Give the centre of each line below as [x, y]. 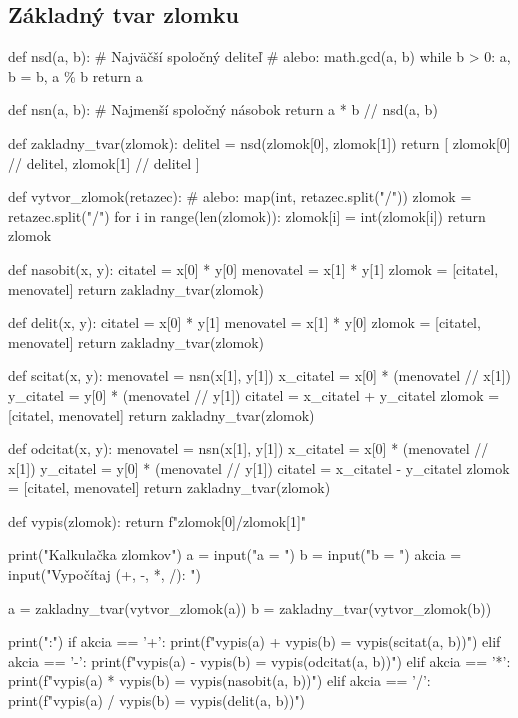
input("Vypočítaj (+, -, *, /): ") [104, 574]
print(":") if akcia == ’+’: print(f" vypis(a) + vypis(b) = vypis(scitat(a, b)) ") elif [254, 641]
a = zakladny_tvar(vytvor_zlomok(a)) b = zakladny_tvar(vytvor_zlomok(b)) [250, 607]
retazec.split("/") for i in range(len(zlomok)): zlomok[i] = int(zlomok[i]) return [247, 215]
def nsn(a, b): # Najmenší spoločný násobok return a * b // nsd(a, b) [223, 109]
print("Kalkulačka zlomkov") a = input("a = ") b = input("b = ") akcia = [235, 554]
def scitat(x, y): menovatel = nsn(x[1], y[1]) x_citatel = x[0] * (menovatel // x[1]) [259, 375]
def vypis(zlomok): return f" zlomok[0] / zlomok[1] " [157, 520]
